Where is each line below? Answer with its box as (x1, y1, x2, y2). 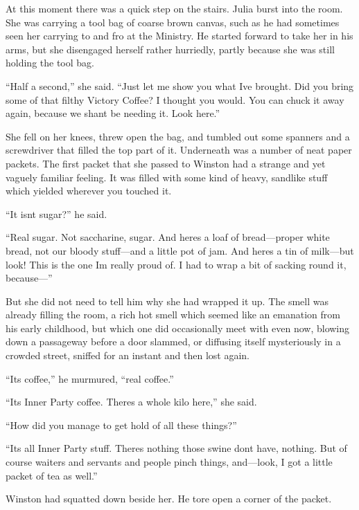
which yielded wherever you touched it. (6, 183, 172, 198)
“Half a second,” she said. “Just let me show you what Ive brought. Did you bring (6, 78, 354, 93)
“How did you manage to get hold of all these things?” (6, 417, 237, 432)
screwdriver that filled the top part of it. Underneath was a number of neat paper (6, 143, 352, 157)
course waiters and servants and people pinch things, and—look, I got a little (6, 455, 333, 469)
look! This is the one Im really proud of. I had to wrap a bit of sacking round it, (6, 257, 347, 271)
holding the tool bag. (6, 55, 94, 70)
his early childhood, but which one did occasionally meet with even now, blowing (6, 320, 350, 335)
